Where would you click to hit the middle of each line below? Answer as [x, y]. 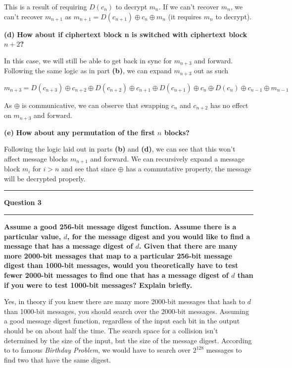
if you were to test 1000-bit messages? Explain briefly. [98, 285]
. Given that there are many [188, 246]
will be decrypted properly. [45, 178]
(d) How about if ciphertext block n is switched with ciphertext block [126, 34]
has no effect [229, 105]
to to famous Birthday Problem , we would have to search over [97, 350]
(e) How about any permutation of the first [79, 132]
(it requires [185, 16]
